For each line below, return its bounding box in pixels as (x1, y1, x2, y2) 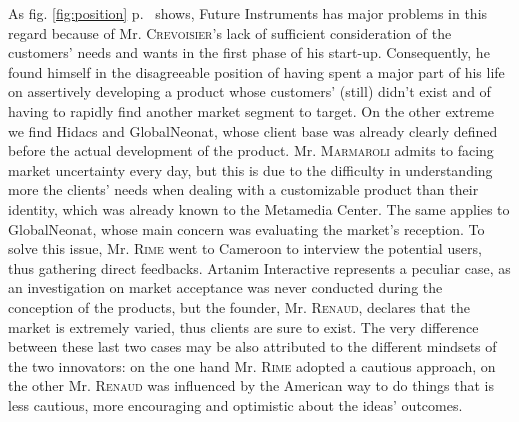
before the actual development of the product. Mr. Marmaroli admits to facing (8, 140, 494, 161)
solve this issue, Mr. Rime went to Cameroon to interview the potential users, (8, 238, 482, 259)
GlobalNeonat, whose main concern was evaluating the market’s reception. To (8, 218, 485, 239)
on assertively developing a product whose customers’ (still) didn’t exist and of (8, 81, 491, 102)
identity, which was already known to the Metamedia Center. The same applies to (8, 198, 510, 219)
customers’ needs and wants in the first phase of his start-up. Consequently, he (8, 42, 490, 63)
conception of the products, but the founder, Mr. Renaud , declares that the (8, 296, 470, 317)
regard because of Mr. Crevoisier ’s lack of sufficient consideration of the (8, 22, 452, 43)
